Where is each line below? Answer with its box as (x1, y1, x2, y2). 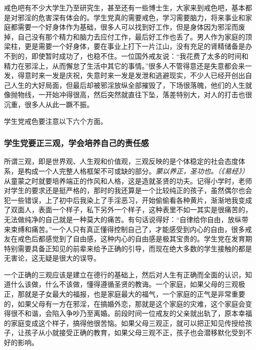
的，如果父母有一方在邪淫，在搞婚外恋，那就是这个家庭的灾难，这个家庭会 (4, 298, 245, 309)
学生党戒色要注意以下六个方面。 (4, 116, 107, 126)
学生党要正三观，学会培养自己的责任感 (4, 137, 149, 149)
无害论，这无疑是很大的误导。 (4, 253, 100, 263)
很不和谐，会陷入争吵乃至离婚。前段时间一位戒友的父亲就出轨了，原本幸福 (10, 308, 252, 318)
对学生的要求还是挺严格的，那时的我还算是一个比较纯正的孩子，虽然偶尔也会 (4, 185, 252, 195)
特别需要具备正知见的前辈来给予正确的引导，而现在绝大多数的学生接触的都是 (4, 243, 252, 253)
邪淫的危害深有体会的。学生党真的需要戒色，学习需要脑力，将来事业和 (17, 12, 245, 22)
